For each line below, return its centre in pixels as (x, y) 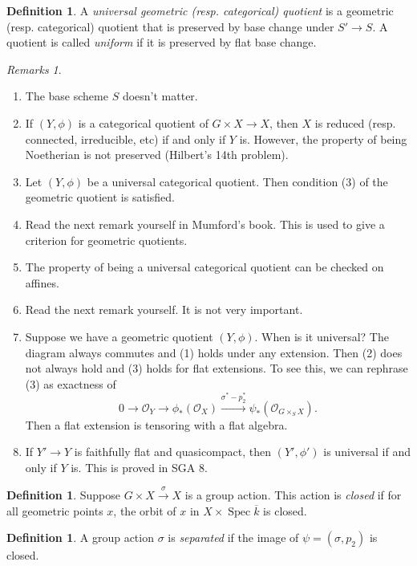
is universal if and (367, 452)
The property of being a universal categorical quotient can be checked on (204, 267)
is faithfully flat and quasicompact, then (173, 452)
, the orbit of (145, 510)
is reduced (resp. (355, 122)
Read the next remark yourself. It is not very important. (164, 309)
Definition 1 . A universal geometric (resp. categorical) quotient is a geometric (200, 10)
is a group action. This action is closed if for (293, 495)
